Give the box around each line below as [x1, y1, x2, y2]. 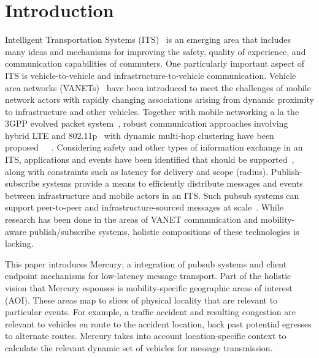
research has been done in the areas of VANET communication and [5, 213, 258, 226]
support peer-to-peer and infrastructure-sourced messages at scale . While [5, 201, 283, 214]
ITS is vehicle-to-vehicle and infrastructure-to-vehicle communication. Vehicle [5, 69, 296, 81]
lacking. [5, 237, 34, 250]
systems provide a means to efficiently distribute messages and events [42, 177, 303, 190]
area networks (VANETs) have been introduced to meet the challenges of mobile [5, 81, 311, 94]
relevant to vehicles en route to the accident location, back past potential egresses [5, 317, 312, 330]
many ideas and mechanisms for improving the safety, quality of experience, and [5, 45, 306, 58]
